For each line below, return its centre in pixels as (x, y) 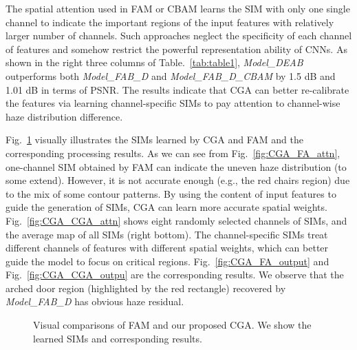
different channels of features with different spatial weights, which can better (167, 248)
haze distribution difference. (64, 116)
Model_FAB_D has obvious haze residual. (95, 301)
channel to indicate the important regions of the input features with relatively (170, 22)
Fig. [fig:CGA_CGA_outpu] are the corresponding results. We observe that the (175, 275)
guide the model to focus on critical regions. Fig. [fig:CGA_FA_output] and (167, 261)
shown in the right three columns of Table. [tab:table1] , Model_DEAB (154, 62)
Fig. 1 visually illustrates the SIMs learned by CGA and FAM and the (154, 140)
